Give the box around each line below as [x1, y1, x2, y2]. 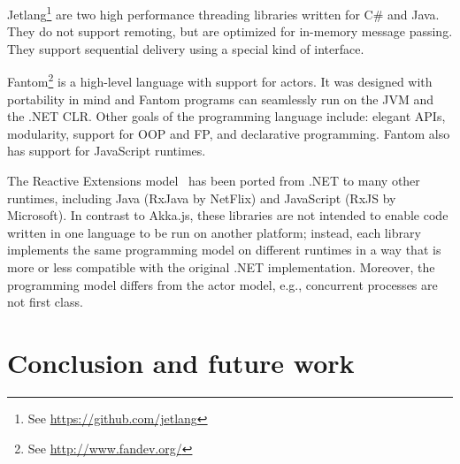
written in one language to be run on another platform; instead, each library [7, 223, 421, 241]
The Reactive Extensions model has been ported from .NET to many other [7, 171, 420, 190]
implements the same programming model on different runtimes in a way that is [7, 240, 441, 259]
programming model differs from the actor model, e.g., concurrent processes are [7, 275, 438, 293]
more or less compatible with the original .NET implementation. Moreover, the [7, 258, 435, 277]
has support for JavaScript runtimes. [7, 141, 206, 160]
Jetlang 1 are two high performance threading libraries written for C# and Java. [7, 3, 440, 23]
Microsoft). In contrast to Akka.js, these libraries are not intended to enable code [7, 206, 448, 224]
